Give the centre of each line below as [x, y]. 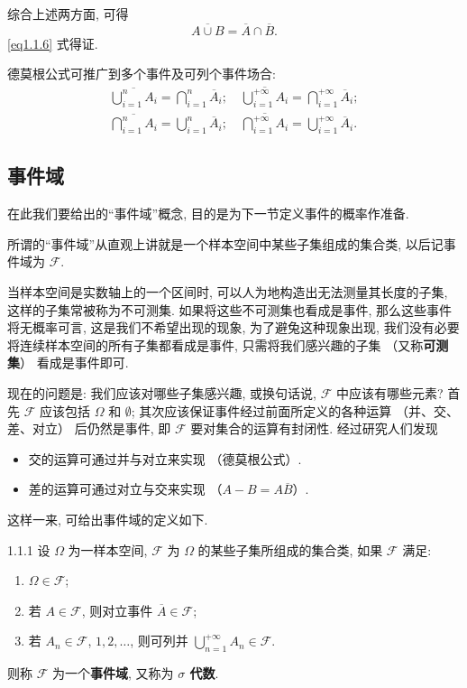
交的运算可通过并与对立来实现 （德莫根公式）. [165, 458]
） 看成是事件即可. [74, 363]
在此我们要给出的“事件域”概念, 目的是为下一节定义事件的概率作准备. [208, 214]
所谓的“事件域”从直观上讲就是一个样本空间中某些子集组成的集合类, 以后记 [225, 243]
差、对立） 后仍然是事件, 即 [89, 428]
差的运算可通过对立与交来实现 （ [125, 489]
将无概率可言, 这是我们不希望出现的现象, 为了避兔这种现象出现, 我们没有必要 [233, 327]
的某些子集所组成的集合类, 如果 [290, 549]
